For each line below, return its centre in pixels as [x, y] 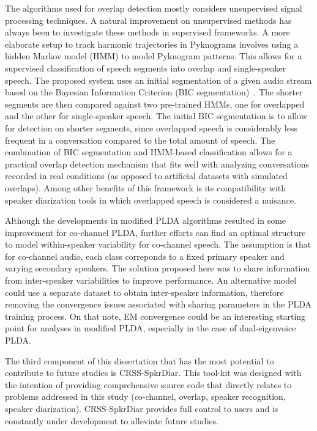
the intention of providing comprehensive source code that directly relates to [148, 384]
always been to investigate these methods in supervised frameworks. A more [147, 32]
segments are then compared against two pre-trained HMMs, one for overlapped [155, 104]
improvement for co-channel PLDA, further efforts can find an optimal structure [155, 232]
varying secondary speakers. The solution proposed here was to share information [158, 268]
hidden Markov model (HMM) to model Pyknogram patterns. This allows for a [154, 56]
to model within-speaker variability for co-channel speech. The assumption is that [158, 244]
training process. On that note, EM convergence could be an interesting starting [155, 316]
